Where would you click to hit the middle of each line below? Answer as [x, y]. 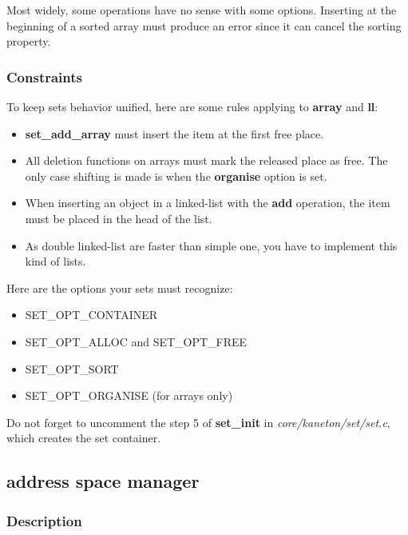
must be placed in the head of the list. [119, 218]
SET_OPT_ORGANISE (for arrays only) [129, 395]
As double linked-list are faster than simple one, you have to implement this [211, 245]
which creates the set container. [84, 438]
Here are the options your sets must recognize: [120, 287]
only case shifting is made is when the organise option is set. [176, 176]
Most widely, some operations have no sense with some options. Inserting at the [202, 10]
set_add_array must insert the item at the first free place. [174, 133]
